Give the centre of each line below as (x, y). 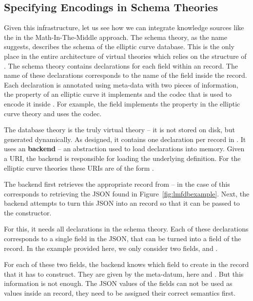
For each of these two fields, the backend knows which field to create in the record (126, 264)
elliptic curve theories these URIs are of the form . (79, 168)
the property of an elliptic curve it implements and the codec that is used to (118, 94)
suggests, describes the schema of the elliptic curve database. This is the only (119, 46)
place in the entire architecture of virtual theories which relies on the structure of (125, 56)
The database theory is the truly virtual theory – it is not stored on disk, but (119, 130)
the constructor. (28, 212)
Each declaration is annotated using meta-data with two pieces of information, (121, 84)
